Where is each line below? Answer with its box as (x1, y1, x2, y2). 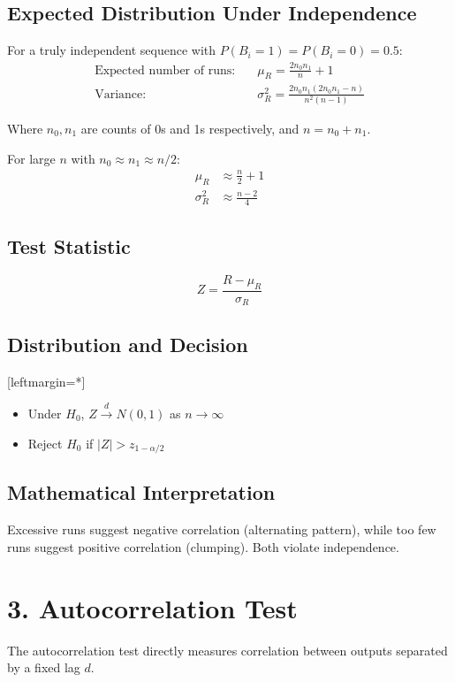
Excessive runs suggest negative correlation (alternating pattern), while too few (7, 520, 436, 539)
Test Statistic (7, 233, 131, 260)
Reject (27, 433, 63, 452)
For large (7, 149, 56, 167)
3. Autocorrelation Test (7, 589, 298, 625)
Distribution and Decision (7, 330, 248, 357)
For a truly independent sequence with (7, 41, 216, 59)
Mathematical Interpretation (7, 479, 276, 506)
